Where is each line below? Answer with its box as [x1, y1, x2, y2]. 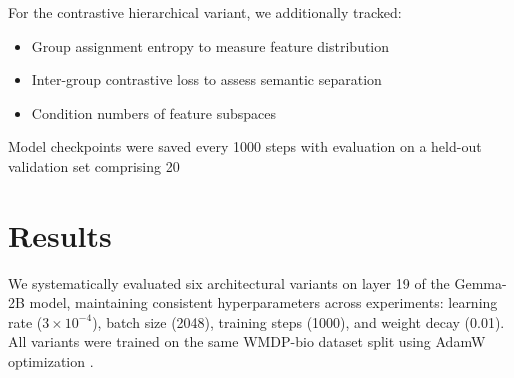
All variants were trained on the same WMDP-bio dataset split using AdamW [8, 331, 486, 352]
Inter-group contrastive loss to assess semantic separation [31, 69, 382, 90]
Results [8, 214, 112, 255]
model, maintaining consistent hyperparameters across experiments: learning [29, 292, 498, 313]
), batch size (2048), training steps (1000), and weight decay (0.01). [92, 311, 505, 332]
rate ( [8, 311, 43, 332]
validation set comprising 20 [8, 155, 180, 176]
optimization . [8, 351, 94, 372]
